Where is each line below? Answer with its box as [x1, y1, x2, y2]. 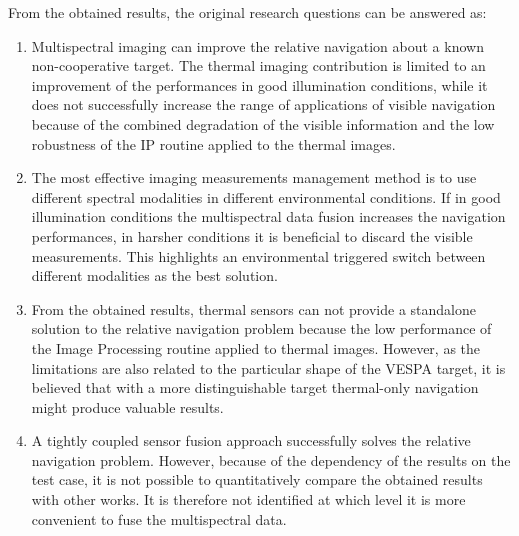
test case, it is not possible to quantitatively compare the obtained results [31, 469, 483, 490]
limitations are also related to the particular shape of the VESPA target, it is [31, 357, 506, 378]
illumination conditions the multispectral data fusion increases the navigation [31, 206, 506, 227]
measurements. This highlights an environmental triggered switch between [31, 245, 486, 266]
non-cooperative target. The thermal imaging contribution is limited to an [31, 55, 486, 76]
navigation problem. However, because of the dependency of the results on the [31, 449, 511, 470]
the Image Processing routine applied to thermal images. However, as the [31, 337, 481, 358]
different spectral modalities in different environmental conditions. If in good [31, 186, 501, 207]
